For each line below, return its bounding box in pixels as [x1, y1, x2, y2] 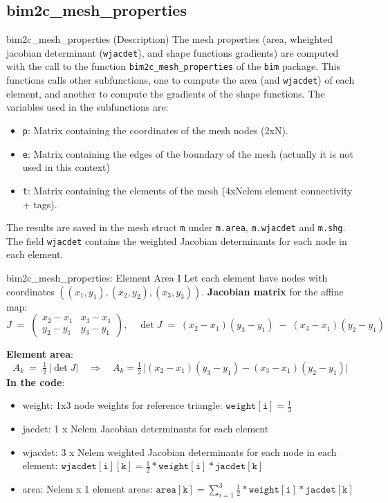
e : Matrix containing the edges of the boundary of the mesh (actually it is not [22, 146, 353, 161]
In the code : [6, 374, 65, 389]
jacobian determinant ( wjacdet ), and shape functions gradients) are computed [6, 45, 339, 60]
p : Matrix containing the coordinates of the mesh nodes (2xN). [22, 122, 288, 137]
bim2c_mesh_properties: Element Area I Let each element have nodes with [6, 271, 328, 285]
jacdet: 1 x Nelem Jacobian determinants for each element [22, 421, 269, 436]
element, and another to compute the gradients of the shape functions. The [6, 86, 325, 100]
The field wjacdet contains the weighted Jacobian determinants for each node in [6, 233, 347, 248]
